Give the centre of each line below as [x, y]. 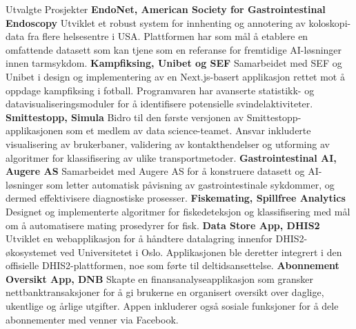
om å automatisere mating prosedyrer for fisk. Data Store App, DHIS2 [163, 225]
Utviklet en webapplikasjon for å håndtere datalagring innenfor [139, 238]
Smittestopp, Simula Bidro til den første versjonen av [125, 117]
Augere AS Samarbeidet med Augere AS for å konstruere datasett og [155, 171]
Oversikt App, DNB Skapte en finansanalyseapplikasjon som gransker [159, 278]
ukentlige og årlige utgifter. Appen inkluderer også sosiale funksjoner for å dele [172, 306]
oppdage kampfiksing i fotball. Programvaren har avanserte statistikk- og [160, 90]
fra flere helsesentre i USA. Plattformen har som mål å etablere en [168, 36]
